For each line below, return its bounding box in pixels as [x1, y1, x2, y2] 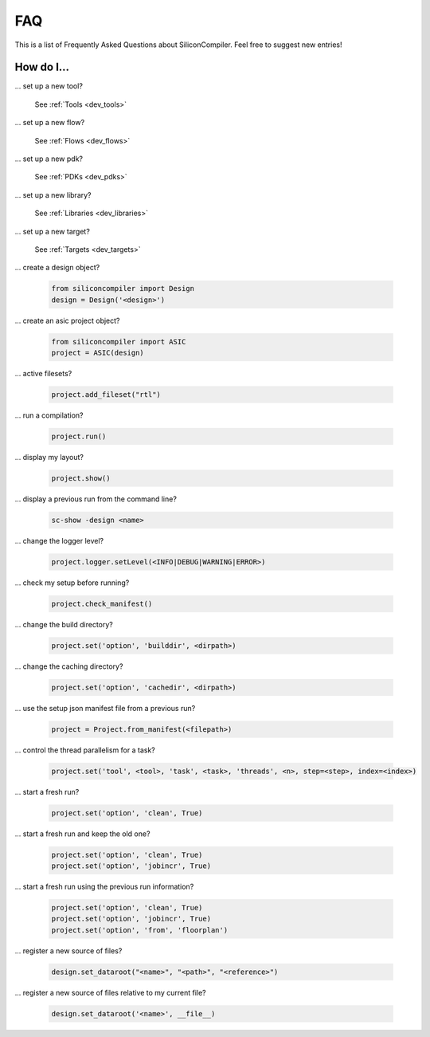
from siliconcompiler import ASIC [51, 337, 186, 346]
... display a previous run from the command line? [14, 494, 177, 504]
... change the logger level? [14, 536, 104, 545]
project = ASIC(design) [51, 348, 145, 358]
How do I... [14, 61, 70, 74]
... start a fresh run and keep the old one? [14, 829, 150, 839]
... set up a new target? [14, 226, 91, 236]
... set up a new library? [14, 190, 92, 199]
